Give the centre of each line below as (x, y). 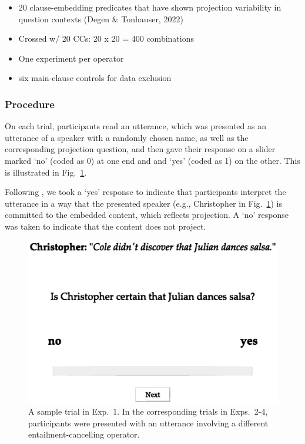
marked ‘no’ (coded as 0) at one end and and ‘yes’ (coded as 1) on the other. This (152, 160)
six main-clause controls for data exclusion (95, 78)
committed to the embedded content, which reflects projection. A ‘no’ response (147, 215)
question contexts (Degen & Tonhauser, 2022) (101, 18)
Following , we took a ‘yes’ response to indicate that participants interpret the (145, 192)
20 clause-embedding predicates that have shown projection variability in (150, 7)
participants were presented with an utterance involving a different (148, 423)
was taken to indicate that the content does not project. (105, 226)
